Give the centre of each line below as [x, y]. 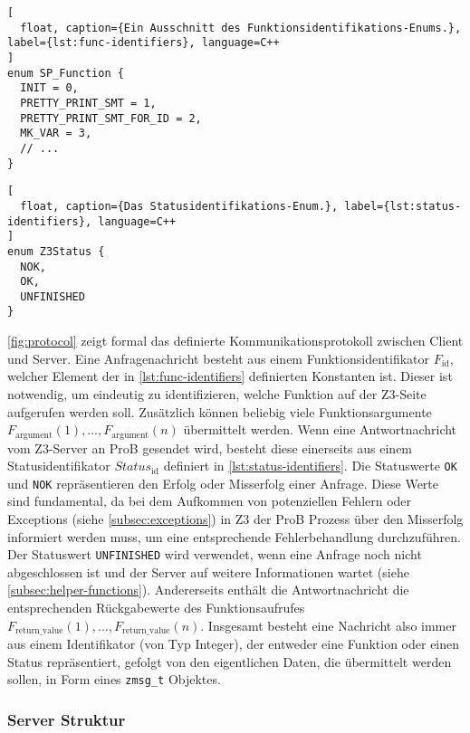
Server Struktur [67, 719]
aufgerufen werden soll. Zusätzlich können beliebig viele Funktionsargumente [220, 411]
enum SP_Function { [66, 73]
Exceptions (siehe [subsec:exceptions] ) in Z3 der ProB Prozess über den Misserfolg [235, 519]
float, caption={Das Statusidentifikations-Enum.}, [179, 206]
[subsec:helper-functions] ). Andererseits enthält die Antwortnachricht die [208, 590]
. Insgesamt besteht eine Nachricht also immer [328, 625]
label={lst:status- [403, 206]
